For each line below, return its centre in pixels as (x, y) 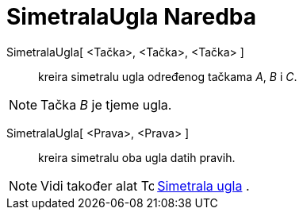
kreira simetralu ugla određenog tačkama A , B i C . (168, 76)
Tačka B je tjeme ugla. (106, 104)
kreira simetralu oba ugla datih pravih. (137, 157)
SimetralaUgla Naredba (132, 17)
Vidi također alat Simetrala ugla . (145, 185)
